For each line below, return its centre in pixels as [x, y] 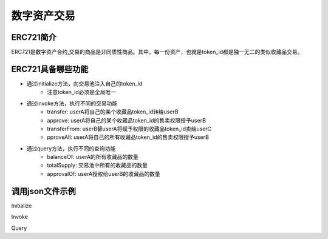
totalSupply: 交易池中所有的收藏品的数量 [97, 165]
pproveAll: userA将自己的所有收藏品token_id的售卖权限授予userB [128, 137]
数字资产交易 [43, 16]
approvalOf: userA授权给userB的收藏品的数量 [104, 173]
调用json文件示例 [43, 191]
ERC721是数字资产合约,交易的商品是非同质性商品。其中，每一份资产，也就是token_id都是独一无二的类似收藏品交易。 [157, 52]
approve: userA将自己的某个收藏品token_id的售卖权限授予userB [127, 120]
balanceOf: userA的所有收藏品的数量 [93, 157]
